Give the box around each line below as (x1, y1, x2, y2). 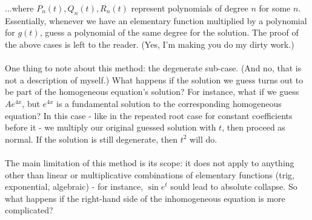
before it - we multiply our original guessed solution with (5, 121, 216, 134)
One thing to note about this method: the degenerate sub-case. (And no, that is (5, 62, 302, 74)
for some (259, 2, 291, 14)
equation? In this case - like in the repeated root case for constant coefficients (5, 109, 293, 121)
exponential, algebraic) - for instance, (5, 180, 144, 193)
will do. (190, 132, 217, 145)
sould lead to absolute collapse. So (170, 180, 297, 193)
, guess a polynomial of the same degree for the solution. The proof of (39, 26, 299, 39)
